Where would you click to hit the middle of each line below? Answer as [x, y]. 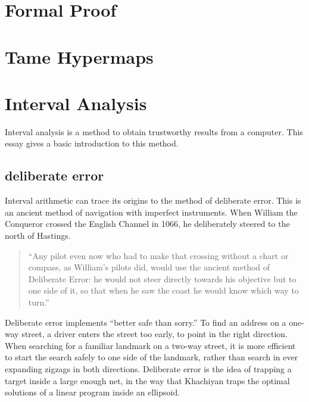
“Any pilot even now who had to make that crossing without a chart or [158, 255]
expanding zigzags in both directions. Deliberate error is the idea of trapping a [148, 368]
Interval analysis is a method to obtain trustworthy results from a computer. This [154, 131]
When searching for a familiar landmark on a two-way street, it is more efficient [150, 345]
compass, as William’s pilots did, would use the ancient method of [149, 267]
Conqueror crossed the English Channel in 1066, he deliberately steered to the [147, 224]
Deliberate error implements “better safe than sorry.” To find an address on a [146, 322]
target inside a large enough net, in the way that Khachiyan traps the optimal [147, 380]
